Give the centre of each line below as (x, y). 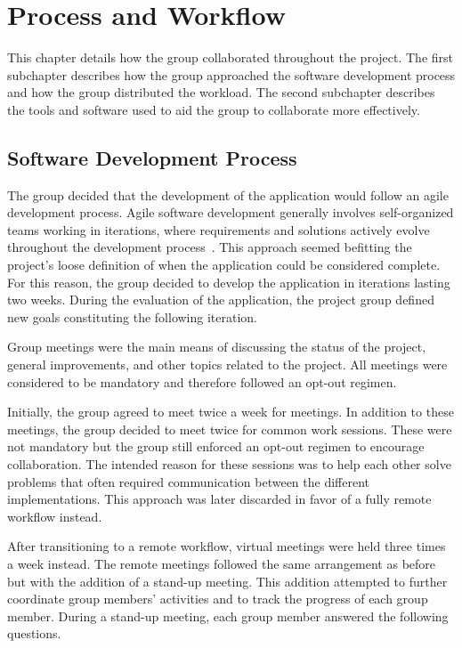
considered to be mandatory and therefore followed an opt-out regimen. (202, 381)
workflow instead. (55, 516)
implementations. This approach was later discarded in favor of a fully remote (219, 499)
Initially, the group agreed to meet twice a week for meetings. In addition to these (231, 412)
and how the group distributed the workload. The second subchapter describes (221, 92)
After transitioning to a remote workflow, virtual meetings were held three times (227, 546)
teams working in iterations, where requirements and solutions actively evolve (219, 229)
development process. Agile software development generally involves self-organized (231, 212)
